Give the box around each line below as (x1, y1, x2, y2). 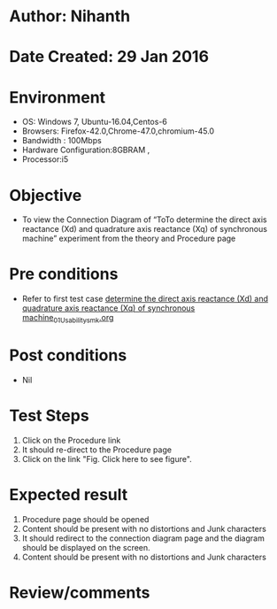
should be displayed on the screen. (21, 542, 150, 552)
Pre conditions (9, 264, 119, 284)
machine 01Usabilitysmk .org (21, 312, 114, 325)
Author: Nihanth (9, 6, 131, 27)
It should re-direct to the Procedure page (21, 444, 173, 455)
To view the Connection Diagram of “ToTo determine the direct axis (21, 214, 267, 225)
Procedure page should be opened (21, 513, 150, 524)
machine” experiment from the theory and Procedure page (21, 233, 236, 244)
